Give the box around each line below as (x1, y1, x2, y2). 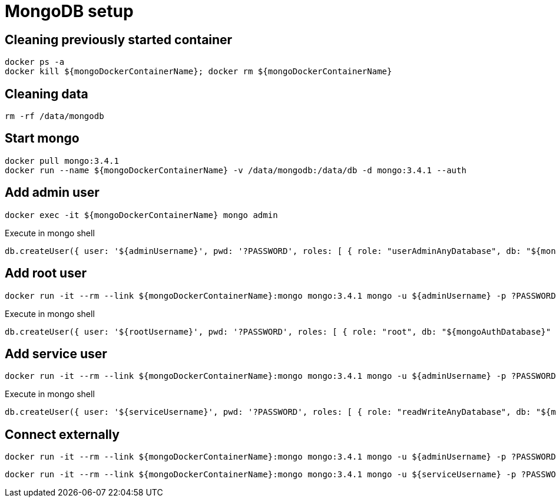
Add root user (5, 266, 87, 281)
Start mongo (5, 131, 80, 146)
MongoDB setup (5, 1, 134, 21)
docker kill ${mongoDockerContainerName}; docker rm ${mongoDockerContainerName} (5, 67, 392, 77)
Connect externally (5, 427, 120, 442)
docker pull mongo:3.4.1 (5, 156, 119, 166)
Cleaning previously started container (5, 32, 233, 47)
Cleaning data (5, 86, 88, 101)
